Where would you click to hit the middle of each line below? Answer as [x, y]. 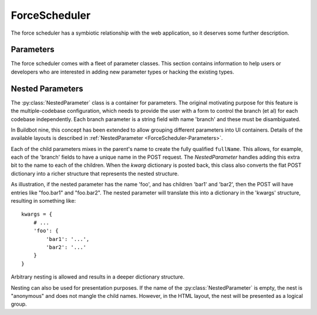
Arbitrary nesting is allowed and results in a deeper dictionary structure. [98, 277]
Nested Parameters [47, 88]
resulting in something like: [43, 201]
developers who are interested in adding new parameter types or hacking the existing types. [122, 72]
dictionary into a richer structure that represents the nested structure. [95, 173]
